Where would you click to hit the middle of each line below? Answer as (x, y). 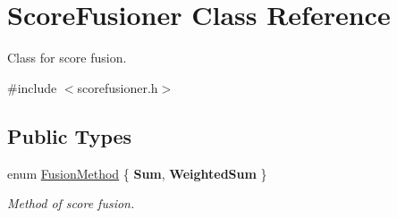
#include (32, 87)
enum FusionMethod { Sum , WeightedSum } (137, 173)
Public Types (70, 135)
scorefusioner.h (118, 87)
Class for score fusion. (67, 58)
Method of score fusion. (71, 203)
